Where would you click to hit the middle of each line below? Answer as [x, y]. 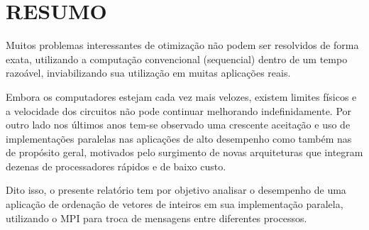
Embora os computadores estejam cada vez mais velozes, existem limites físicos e [181, 96]
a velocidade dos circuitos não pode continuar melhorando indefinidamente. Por [179, 110]
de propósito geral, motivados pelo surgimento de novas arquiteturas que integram [184, 152]
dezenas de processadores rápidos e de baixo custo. [116, 166]
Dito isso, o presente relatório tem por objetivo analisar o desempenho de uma [176, 190]
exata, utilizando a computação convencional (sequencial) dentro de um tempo [177, 59]
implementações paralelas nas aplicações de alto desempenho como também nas [179, 138]
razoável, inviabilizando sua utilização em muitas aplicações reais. [148, 73]
